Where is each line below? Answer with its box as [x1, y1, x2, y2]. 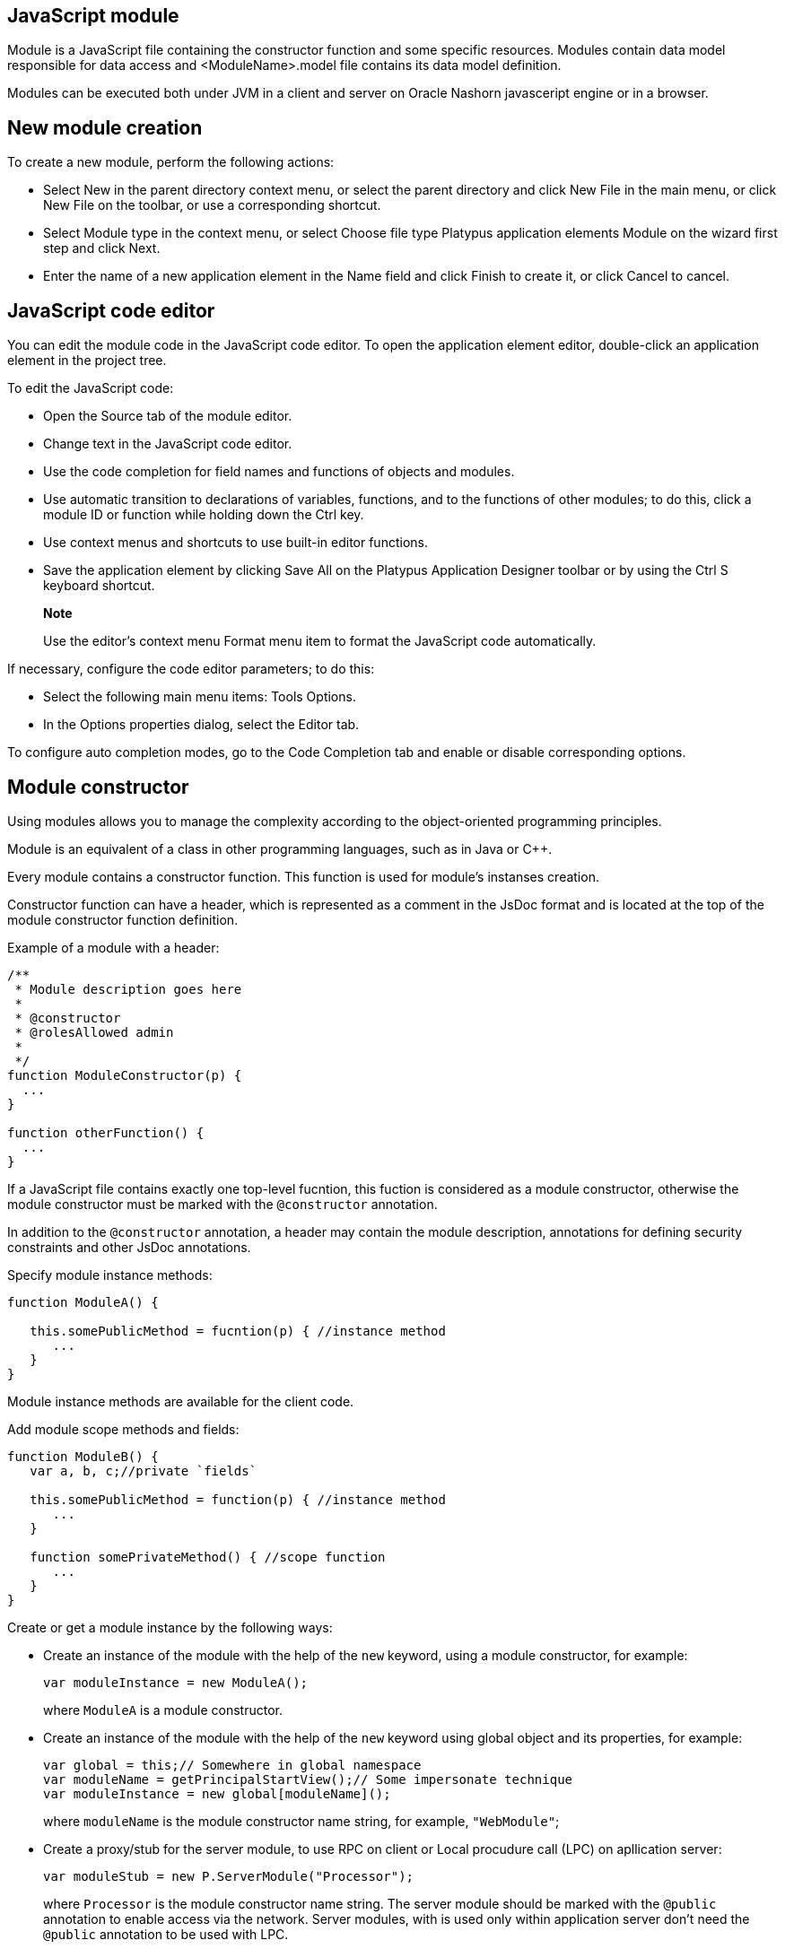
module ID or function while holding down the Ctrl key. [43, 507, 364, 523]
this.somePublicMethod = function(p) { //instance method [30, 1492, 446, 1507]
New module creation [7, 116, 203, 139]
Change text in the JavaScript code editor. [43, 436, 292, 452]
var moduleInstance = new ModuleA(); [43, 1675, 309, 1690]
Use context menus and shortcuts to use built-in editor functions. [43, 535, 428, 551]
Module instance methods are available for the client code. [7, 1393, 354, 1409]
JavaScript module [7, 4, 179, 27]
